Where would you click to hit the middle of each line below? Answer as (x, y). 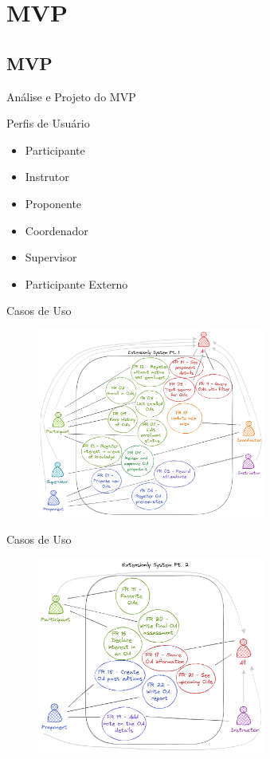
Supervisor (51, 257)
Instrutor (47, 177)
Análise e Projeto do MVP (71, 96)
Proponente (53, 203)
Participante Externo (76, 283)
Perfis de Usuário (48, 123)
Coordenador (57, 230)
